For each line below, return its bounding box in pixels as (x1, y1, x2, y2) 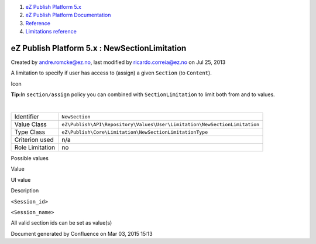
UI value (11, 176, 31, 183)
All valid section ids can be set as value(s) (11, 219, 112, 226)
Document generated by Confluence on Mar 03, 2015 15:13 (11, 230, 153, 237)
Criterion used (14, 135, 54, 144)
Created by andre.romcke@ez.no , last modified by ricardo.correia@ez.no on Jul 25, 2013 (11, 59, 226, 66)
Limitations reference (25, 28, 77, 35)
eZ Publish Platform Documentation (25, 12, 111, 19)
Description (11, 187, 39, 194)
